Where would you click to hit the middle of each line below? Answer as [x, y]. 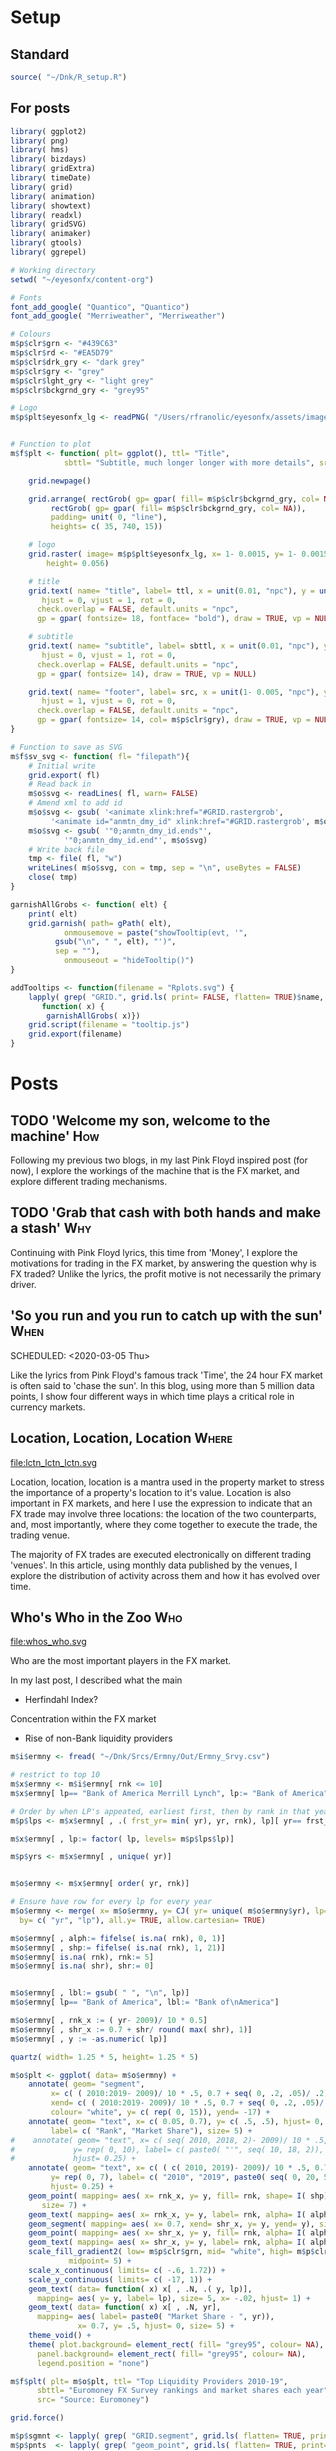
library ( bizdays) [48, 159]
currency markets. [48, 1407]
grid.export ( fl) [64, 775]
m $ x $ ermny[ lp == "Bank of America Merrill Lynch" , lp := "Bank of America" [169, 1793]
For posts [40, 108]
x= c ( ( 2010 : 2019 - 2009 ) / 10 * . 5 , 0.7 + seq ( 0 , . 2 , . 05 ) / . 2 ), [191, 2094]
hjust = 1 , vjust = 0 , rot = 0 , [109, 701]
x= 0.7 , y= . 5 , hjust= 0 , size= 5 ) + [156, 2326]
